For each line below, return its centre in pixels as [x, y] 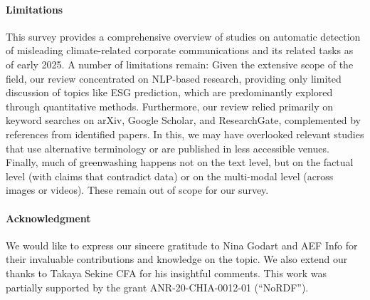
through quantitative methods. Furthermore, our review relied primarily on [169, 106]
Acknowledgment [48, 218]
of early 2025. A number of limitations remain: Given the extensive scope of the [180, 64]
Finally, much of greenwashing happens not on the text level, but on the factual [180, 162]
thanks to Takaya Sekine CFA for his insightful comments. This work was [166, 273]
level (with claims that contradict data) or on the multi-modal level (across [170, 176]
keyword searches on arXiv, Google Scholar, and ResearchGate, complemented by [183, 120]
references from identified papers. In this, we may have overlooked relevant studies [185, 134]
